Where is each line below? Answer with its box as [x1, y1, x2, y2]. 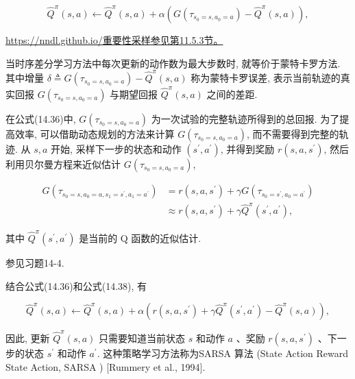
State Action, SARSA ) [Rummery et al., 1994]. [5, 359, 206, 374]
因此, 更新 [5, 331, 50, 345]
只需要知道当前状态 [99, 331, 186, 345]
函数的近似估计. [131, 231, 201, 245]
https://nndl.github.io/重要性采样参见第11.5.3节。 [5, 33, 223, 47]
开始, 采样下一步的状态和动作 [51, 141, 182, 156]
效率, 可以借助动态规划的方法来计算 [14, 126, 175, 140]
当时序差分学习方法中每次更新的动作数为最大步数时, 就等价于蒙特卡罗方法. [5, 56, 341, 70]
